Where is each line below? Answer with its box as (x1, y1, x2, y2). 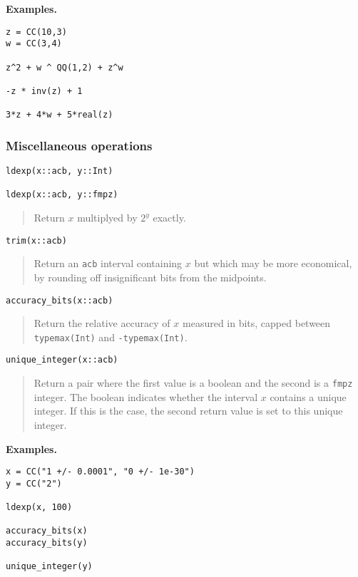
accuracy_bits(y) (6, 538, 88, 549)
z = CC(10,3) (6, 26, 67, 37)
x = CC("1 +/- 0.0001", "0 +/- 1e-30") (6, 467, 195, 477)
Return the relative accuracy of (34, 316, 170, 331)
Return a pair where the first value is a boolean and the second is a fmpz (34, 375, 353, 390)
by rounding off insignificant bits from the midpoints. (34, 269, 267, 284)
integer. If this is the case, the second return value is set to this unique (34, 403, 343, 418)
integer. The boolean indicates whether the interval (34, 389, 258, 404)
